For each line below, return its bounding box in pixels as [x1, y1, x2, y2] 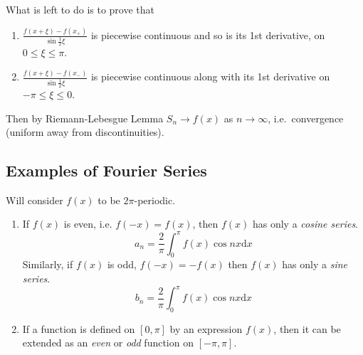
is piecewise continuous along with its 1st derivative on [90, 69, 330, 84]
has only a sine [282, 257, 348, 272]
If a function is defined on [22, 321, 135, 336]
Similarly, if [22, 257, 73, 272]
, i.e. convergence [268, 110, 344, 125]
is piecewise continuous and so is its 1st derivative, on [90, 27, 325, 42]
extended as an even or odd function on [22, 335, 194, 350]
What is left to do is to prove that [6, 2, 155, 16]
